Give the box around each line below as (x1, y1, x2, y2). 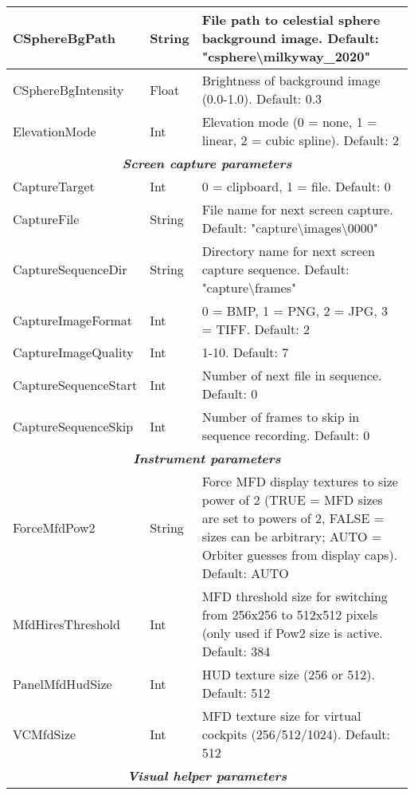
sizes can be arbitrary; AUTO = (201, 527, 382, 545)
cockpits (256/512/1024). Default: (201, 725, 390, 743)
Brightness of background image (201, 71, 381, 89)
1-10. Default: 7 (201, 343, 289, 361)
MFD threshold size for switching (201, 587, 388, 605)
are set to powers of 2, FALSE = (201, 509, 385, 527)
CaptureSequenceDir (13, 260, 127, 278)
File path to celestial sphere (201, 10, 381, 29)
